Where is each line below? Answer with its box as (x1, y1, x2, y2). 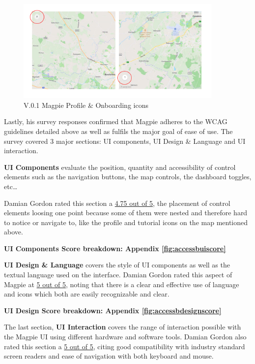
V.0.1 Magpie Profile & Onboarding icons (24, 99, 148, 110)
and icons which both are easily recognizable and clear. (4, 289, 170, 299)
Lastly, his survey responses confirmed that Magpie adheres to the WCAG (4, 116, 227, 127)
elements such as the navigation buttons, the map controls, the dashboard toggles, (4, 171, 252, 182)
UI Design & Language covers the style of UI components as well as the (4, 260, 230, 270)
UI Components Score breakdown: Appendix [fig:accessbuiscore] (4, 243, 226, 253)
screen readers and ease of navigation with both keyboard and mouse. (4, 351, 214, 361)
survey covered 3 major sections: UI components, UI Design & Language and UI (4, 135, 246, 146)
